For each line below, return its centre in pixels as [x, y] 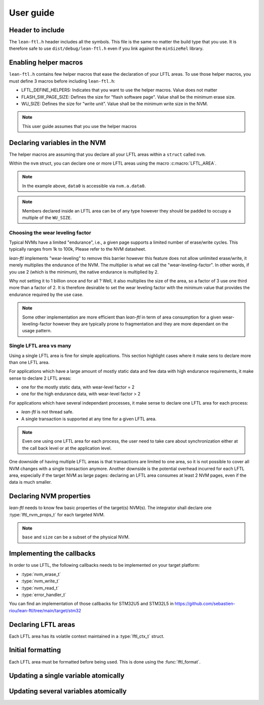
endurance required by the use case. [46, 294]
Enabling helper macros [46, 63]
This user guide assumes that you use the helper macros [79, 126]
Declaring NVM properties [50, 496]
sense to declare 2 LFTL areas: [40, 378]
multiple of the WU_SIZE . [47, 217]
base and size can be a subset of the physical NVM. [76, 537]
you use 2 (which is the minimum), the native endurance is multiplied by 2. [84, 272]
